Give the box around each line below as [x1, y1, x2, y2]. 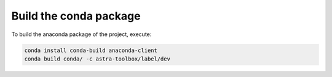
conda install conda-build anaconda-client [24, 46, 158, 54]
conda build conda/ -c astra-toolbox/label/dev [24, 55, 170, 62]
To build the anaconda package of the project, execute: [11, 31, 152, 38]
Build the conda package [11, 9, 141, 23]
